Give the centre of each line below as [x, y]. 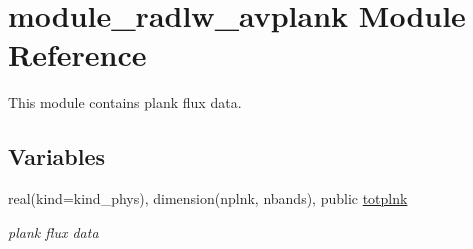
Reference [77, 54]
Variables [57, 156]
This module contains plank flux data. [125, 102]
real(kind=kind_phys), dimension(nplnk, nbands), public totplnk [208, 198]
